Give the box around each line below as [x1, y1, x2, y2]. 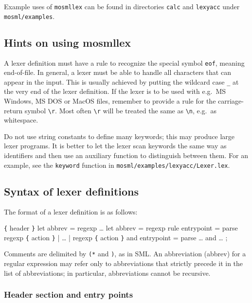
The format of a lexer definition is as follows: [4, 206, 138, 216]
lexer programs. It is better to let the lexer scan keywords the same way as [4, 141, 227, 151]
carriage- [218, 96, 244, 106]
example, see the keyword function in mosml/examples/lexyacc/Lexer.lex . [4, 160, 230, 170]
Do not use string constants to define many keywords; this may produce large [4, 131, 235, 141]
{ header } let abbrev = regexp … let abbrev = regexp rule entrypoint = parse [4, 223, 238, 233]
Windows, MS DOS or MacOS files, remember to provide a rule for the [4, 96, 216, 106]
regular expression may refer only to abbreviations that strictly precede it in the [4, 258, 243, 268]
